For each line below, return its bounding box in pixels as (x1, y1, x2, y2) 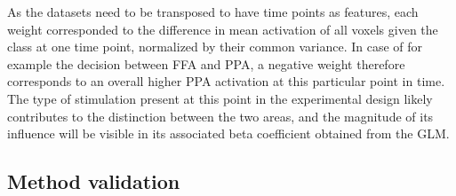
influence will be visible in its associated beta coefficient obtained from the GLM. (7, 124, 450, 143)
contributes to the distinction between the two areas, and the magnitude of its (7, 106, 434, 125)
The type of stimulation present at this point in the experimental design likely (7, 89, 433, 107)
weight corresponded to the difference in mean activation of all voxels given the (7, 20, 438, 38)
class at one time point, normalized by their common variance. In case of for (7, 37, 423, 56)
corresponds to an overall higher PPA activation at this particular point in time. (7, 72, 445, 90)
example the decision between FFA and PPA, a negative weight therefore (7, 54, 405, 73)
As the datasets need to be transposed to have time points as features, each (7, 3, 419, 20)
